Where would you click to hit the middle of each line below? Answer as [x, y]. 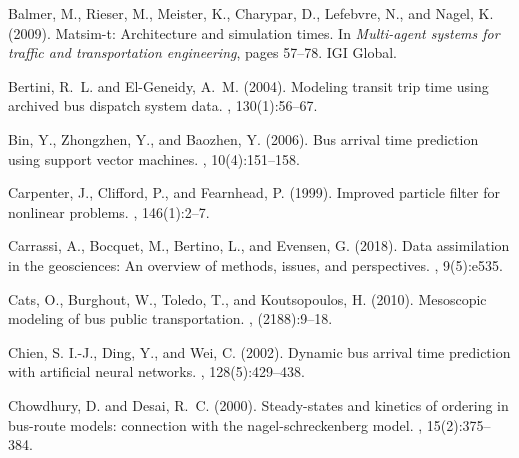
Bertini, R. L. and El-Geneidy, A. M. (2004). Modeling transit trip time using [248, 85]
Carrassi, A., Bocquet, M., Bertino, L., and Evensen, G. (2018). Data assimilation [259, 245]
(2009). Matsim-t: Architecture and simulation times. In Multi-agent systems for [254, 32]
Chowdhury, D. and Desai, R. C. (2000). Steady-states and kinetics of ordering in [258, 404]
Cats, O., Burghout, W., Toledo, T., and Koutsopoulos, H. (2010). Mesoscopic [247, 298]
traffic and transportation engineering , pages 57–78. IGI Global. [202, 52]
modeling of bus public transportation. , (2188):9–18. [170, 318]
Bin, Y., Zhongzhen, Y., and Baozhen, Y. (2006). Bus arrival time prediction [243, 138]
